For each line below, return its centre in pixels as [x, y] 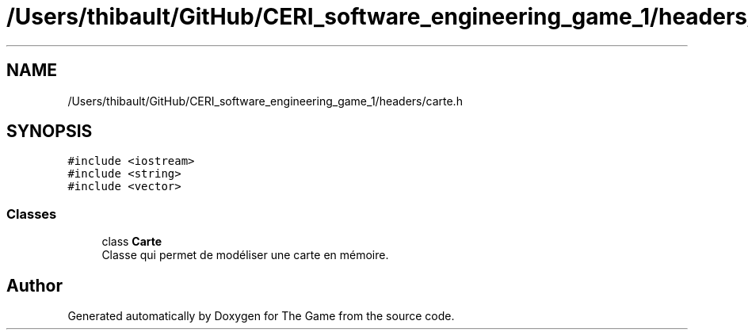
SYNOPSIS [50, 132]
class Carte [132, 242]
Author [34, 285]
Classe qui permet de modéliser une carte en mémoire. [245, 255]
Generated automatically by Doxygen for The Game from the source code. [261, 316]
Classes [32, 214]
